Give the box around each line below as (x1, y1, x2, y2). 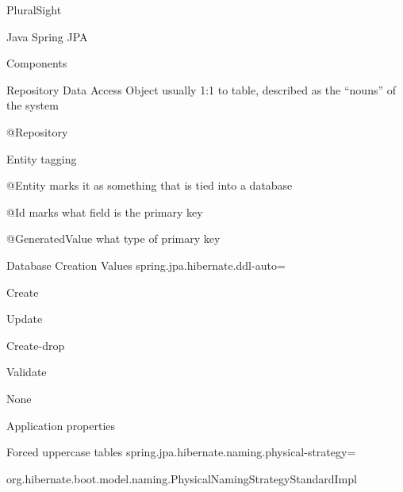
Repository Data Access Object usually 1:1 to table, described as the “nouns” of (6, 81, 396, 98)
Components (6, 55, 67, 71)
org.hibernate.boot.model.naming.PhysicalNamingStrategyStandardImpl (6, 470, 357, 486)
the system (6, 97, 59, 113)
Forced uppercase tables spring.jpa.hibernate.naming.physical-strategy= (6, 444, 356, 460)
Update (6, 310, 43, 327)
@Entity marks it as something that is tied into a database (6, 177, 293, 194)
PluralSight (6, 2, 62, 17)
